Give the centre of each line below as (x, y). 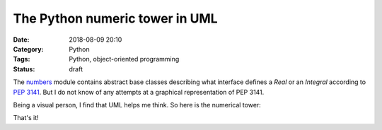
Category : (28, 49)
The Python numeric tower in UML (116, 18)
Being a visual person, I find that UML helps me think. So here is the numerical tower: (137, 105)
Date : (21, 40)
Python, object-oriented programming (124, 59)
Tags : (22, 59)
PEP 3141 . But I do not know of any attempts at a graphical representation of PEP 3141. (139, 92)
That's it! (26, 118)
